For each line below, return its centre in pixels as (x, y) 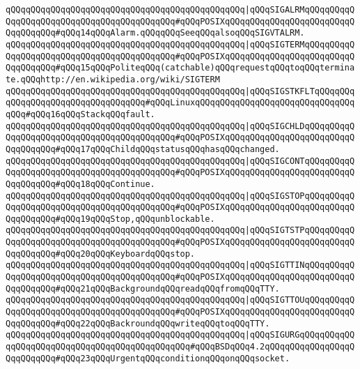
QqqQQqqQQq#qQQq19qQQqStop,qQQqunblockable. (110, 219)
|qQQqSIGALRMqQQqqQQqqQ (300, 10)
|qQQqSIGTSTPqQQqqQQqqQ (300, 231)
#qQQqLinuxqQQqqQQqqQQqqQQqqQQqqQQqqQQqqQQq (250, 103)
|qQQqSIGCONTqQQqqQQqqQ (300, 161)
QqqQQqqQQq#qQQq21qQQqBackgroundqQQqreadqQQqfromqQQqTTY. (143, 288)
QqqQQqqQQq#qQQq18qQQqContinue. (80, 184)
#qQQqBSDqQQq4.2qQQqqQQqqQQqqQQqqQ (272, 347)
